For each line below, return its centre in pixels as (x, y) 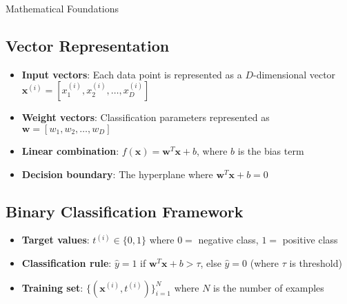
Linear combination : (70, 150)
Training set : (52, 287)
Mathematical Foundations (62, 8)
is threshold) (316, 262)
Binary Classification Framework (125, 211)
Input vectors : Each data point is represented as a (132, 74)
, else (211, 262)
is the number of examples (269, 287)
